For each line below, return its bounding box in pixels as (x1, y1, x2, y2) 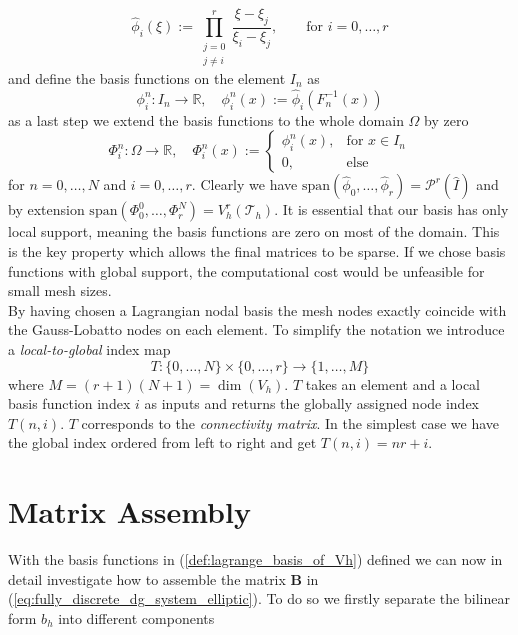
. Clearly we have (191, 174, 298, 195)
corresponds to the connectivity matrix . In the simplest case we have (81, 412, 500, 433)
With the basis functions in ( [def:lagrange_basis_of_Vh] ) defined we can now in (8, 549, 503, 570)
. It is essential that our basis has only (274, 199, 509, 220)
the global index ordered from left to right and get (8, 432, 317, 453)
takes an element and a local (305, 373, 481, 394)
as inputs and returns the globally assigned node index (144, 393, 480, 414)
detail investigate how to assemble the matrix (8, 568, 286, 589)
